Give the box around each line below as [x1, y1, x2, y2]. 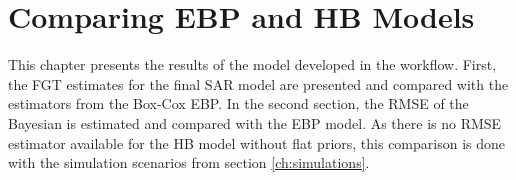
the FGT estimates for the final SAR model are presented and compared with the [8, 73, 509, 94]
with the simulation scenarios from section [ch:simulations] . [8, 152, 370, 173]
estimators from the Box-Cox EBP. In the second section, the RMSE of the [8, 93, 469, 114]
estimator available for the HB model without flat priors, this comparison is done [8, 132, 505, 153]
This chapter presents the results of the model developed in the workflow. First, [8, 54, 497, 75]
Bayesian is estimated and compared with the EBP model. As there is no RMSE [8, 112, 502, 133]
